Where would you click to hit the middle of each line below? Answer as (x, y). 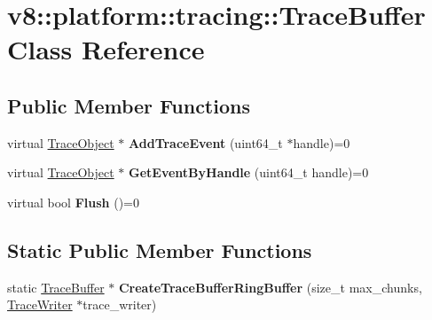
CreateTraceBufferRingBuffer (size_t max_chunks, (270, 287)
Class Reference (106, 49)
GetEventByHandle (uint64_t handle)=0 (249, 172)
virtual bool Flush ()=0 (73, 202)
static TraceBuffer (56, 287)
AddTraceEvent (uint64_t (206, 142)
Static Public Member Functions (160, 250)
